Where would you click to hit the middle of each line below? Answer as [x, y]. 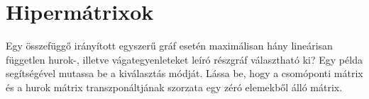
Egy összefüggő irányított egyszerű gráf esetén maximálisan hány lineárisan [169, 46]
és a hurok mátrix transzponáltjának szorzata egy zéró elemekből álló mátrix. [174, 87]
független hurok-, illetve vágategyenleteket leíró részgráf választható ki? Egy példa [184, 59]
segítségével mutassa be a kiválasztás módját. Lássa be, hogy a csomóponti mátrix [184, 73]
